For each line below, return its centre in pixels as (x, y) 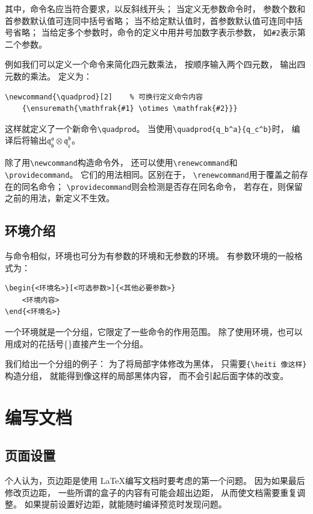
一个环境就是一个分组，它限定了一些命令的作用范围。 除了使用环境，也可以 (154, 331)
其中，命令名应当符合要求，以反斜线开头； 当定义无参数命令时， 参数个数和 (155, 8)
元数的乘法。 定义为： (48, 76)
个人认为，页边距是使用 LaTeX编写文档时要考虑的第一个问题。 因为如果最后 (155, 481)
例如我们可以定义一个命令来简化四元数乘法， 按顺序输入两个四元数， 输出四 (155, 64)
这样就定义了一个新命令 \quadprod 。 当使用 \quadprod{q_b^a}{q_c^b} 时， (147, 128)
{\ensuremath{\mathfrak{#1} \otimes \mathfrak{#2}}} (130, 109)
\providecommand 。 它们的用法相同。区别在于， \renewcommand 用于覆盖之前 (152, 174)
